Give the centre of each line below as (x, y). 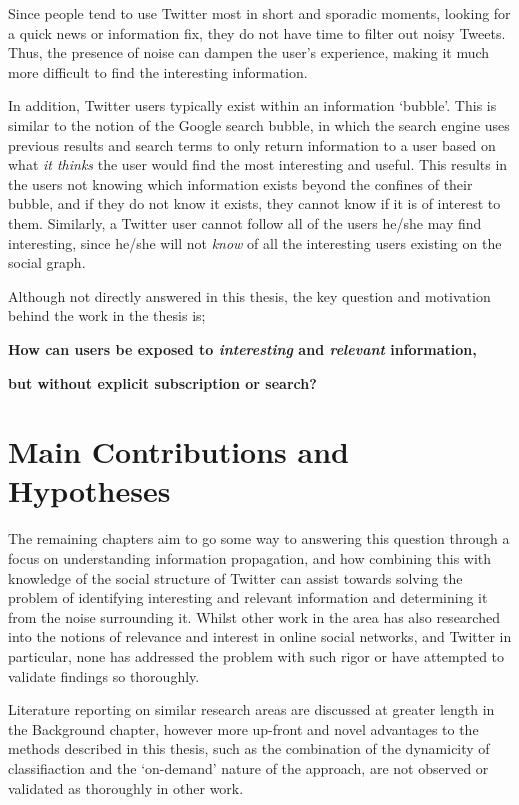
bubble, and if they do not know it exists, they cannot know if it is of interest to (254, 203)
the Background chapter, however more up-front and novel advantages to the (243, 728)
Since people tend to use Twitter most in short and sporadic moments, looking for (259, 13)
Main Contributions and (178, 451)
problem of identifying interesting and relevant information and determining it (248, 597)
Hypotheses (89, 490)
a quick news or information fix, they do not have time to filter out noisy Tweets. (257, 32)
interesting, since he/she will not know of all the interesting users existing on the (255, 242)
